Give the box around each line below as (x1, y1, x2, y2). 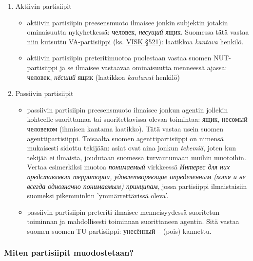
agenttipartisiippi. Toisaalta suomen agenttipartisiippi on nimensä (27, 133, 224, 143)
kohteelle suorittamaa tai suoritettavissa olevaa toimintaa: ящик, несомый (27, 114, 248, 124)
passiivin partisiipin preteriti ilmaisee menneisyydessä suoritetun (27, 206, 220, 217)
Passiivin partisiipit (15, 88, 74, 98)
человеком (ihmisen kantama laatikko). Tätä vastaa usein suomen (27, 123, 223, 133)
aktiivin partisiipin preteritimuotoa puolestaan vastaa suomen (27, 53, 212, 63)
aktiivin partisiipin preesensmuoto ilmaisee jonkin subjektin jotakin (27, 17, 228, 27)
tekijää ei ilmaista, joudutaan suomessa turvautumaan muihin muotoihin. (27, 152, 246, 162)
